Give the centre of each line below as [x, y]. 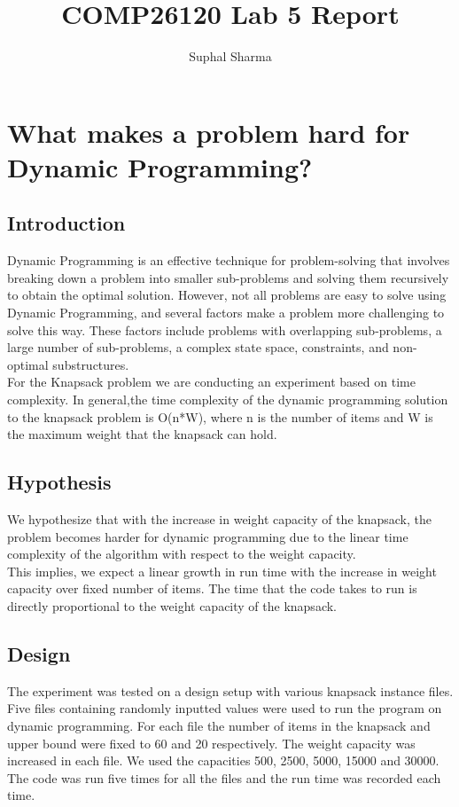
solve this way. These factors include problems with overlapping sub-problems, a [225, 329]
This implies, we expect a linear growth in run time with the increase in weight [222, 571]
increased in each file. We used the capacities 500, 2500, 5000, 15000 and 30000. [223, 760]
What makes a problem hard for [209, 132]
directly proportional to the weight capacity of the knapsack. [172, 606]
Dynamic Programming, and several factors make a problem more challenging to [226, 313]
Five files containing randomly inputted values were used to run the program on [225, 708]
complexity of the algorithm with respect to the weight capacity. [182, 554]
